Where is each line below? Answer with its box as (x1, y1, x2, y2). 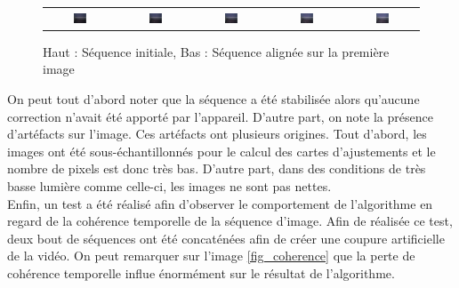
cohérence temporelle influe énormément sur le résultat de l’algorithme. (7, 263, 395, 282)
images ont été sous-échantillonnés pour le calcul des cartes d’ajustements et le (7, 141, 436, 160)
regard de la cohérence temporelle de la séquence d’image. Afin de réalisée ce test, (7, 212, 453, 230)
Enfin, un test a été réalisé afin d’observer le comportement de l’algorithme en (7, 194, 433, 212)
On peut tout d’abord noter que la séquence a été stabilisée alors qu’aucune (7, 90, 420, 108)
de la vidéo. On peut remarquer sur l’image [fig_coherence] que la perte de (7, 246, 415, 265)
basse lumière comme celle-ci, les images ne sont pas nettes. (7, 177, 332, 195)
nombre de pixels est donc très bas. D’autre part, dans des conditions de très (7, 159, 426, 178)
